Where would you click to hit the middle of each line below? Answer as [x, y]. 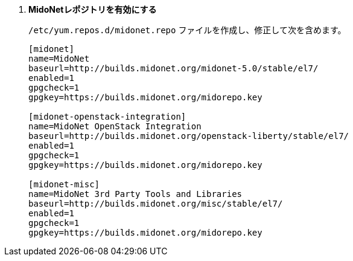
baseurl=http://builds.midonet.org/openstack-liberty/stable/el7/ [189, 136]
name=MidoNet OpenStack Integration [115, 126]
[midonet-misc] [64, 184]
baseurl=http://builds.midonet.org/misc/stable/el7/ [156, 204]
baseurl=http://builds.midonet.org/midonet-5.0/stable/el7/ [173, 68]
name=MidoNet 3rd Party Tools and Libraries [135, 194]
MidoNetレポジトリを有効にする [93, 9]
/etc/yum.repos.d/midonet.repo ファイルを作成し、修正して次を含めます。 [187, 30]
